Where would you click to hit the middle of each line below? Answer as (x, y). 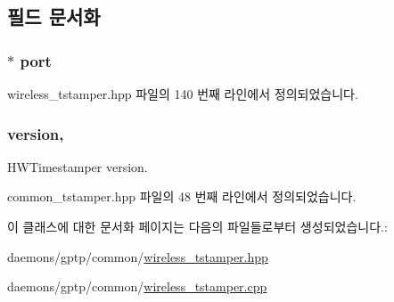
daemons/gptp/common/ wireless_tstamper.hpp (138, 256)
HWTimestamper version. (78, 166)
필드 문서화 (54, 16)
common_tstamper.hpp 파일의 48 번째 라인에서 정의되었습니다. (182, 196)
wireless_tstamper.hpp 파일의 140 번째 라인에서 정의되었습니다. (183, 94)
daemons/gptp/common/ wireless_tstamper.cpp (137, 286)
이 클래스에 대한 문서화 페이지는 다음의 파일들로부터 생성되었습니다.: (197, 226)
